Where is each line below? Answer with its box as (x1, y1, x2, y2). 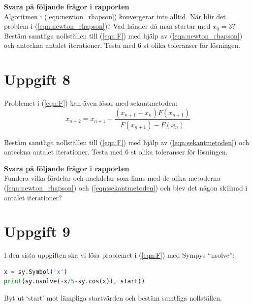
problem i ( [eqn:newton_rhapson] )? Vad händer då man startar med (4, 21, 211, 31)
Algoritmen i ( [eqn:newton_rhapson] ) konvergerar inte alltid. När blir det (4, 11, 226, 21)
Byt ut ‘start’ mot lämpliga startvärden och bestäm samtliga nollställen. (4, 293, 222, 303)
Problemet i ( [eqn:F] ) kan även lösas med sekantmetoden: (4, 98, 178, 108)
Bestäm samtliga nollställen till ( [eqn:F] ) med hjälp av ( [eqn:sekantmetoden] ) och (4, 137, 250, 147)
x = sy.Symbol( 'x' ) (4, 268, 67, 275)
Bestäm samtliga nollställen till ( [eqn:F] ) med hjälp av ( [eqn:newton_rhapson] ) (4, 30, 243, 40)
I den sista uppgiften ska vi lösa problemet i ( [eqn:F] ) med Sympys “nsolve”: (4, 250, 235, 260)
